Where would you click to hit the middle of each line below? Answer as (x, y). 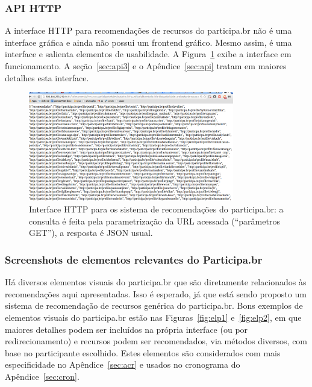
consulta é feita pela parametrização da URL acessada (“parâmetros (154, 221)
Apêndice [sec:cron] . (42, 376)
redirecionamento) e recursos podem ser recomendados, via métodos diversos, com (156, 341)
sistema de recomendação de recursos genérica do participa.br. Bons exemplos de (154, 305)
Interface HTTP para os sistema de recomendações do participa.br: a (156, 209)
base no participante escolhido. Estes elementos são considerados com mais (143, 352)
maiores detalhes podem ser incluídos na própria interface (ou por (126, 329)
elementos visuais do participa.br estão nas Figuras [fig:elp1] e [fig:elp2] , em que (153, 317)
